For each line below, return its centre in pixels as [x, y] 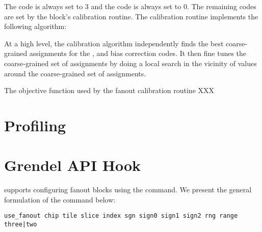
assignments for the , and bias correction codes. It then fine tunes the [138, 53]
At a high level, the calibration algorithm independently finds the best [114, 43]
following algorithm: [35, 26]
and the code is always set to [136, 6]
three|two [21, 225]
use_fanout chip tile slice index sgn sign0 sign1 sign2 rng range [121, 216]
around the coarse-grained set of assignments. [75, 73]
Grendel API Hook [73, 165]
